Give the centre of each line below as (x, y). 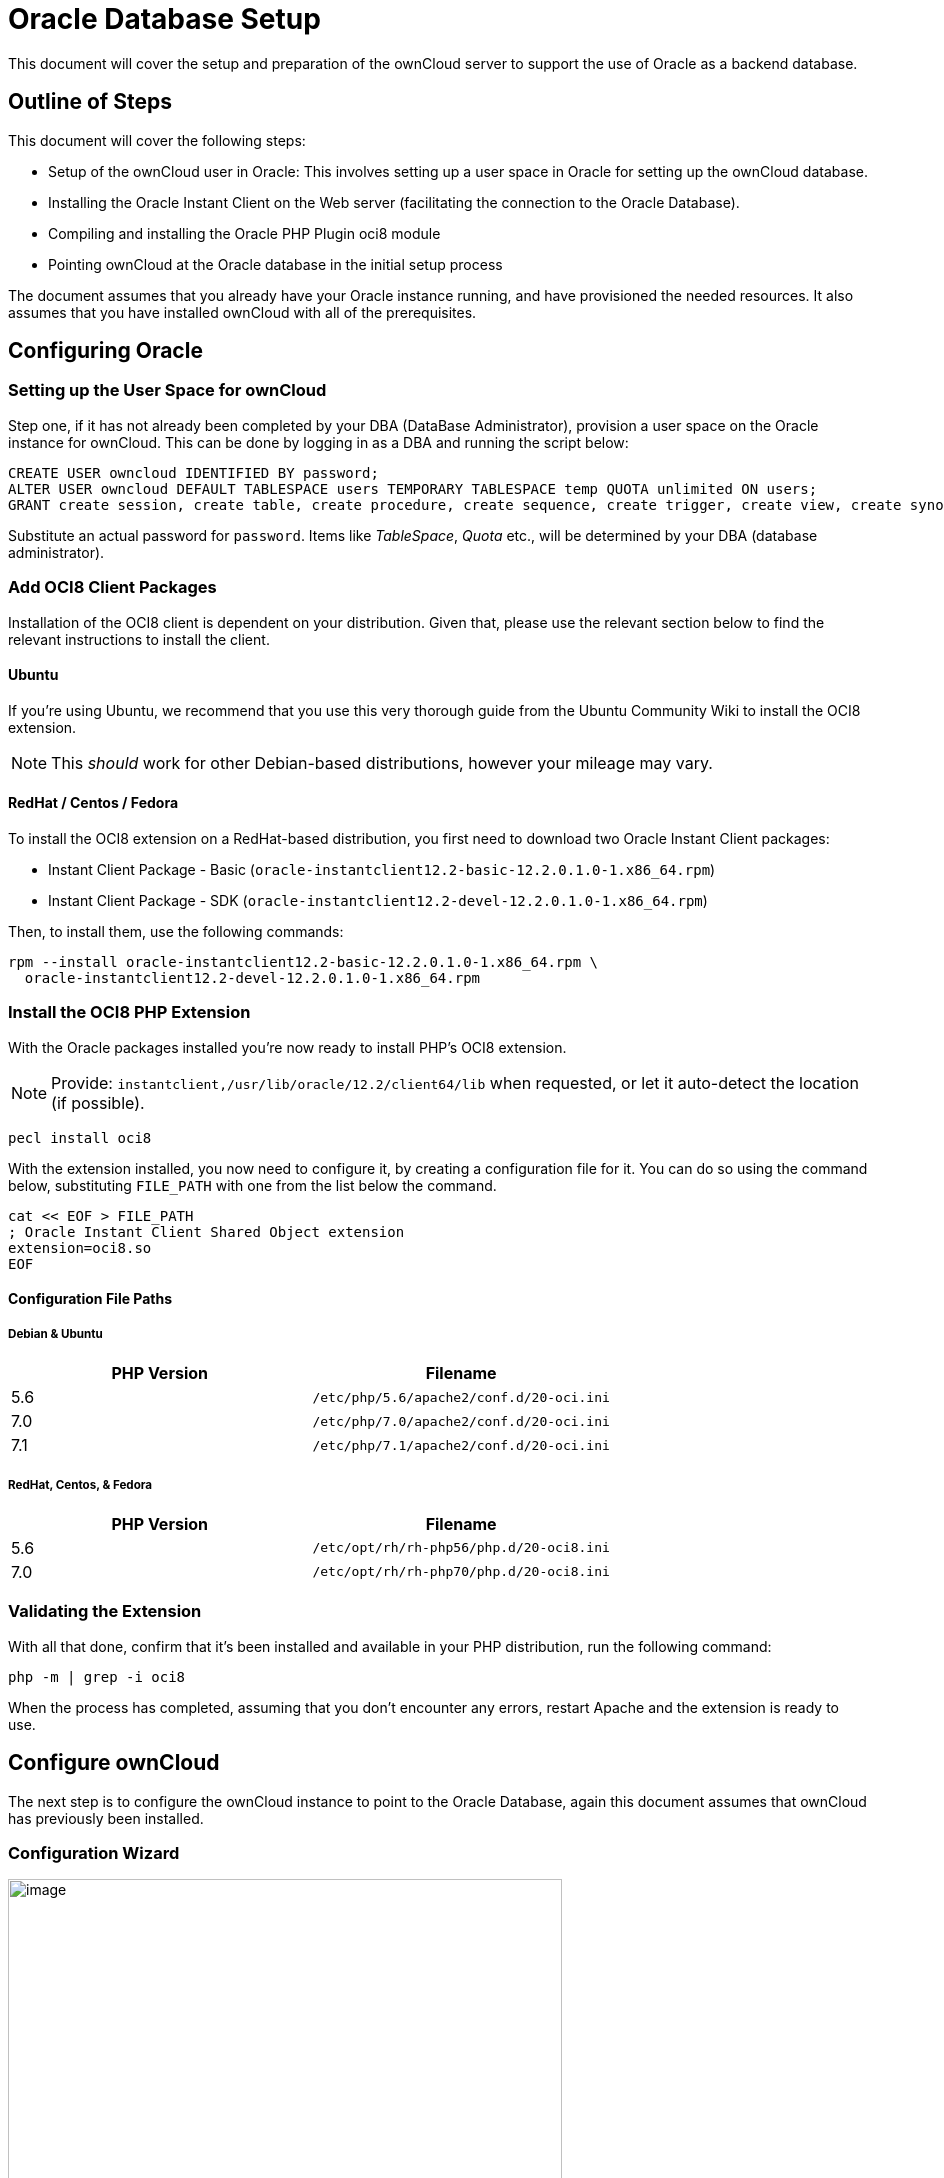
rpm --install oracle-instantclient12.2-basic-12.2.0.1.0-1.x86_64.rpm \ (303, 962)
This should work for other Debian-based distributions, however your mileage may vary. (382, 762)
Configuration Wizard (94, 1852)
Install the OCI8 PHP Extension (129, 1012)
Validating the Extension (105, 1611)
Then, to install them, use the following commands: (176, 931)
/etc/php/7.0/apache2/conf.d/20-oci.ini (461, 1421)
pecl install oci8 (80, 1137)
